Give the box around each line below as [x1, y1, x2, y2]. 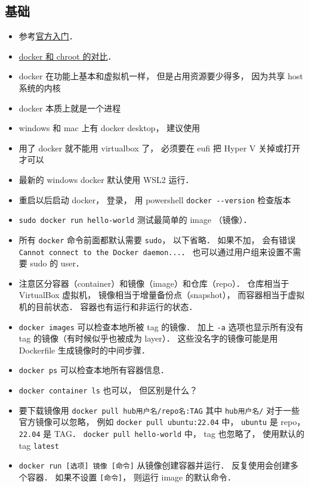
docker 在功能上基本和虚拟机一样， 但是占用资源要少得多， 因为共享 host [18, 70, 303, 82]
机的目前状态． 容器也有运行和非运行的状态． [18, 300, 197, 312]
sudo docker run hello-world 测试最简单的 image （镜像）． [18, 213, 252, 226]
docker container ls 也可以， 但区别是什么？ [18, 384, 198, 396]
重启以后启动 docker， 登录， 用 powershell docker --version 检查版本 [18, 193, 291, 206]
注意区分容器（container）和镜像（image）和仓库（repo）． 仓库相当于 [18, 277, 289, 289]
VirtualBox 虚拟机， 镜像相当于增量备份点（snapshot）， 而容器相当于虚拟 [18, 289, 305, 301]
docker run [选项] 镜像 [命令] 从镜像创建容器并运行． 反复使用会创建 [18, 459, 291, 472]
